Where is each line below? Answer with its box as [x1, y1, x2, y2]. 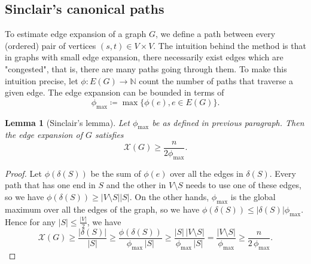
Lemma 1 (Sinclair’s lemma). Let [5, 116, 130, 128]
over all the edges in [170, 167, 243, 179]
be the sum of [90, 167, 141, 179]
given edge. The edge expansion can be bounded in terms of [5, 86, 224, 99]
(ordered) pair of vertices [5, 39, 96, 51]
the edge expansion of [5, 128, 83, 141]
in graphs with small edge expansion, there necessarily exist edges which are [5, 51, 283, 63]
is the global [230, 191, 276, 202]
